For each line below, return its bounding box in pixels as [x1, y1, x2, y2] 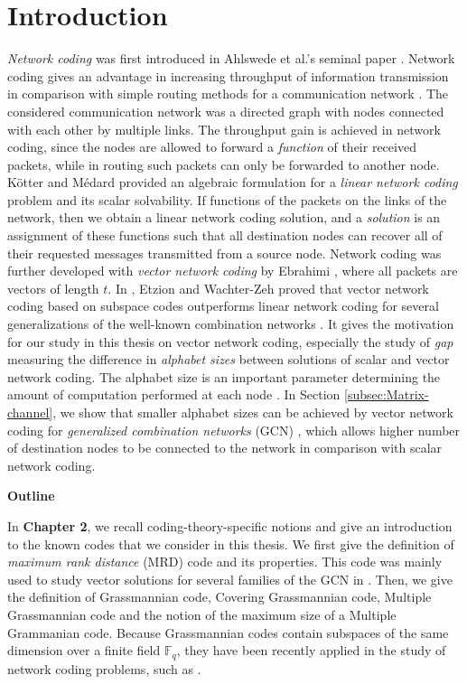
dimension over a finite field [7, 641, 161, 660]
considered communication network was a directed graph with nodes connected [7, 101, 444, 120]
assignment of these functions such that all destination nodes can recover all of [7, 226, 443, 245]
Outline [7, 486, 55, 505]
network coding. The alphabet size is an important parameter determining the [7, 367, 441, 386]
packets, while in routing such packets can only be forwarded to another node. [7, 155, 440, 173]
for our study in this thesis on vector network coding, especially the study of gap [7, 332, 453, 351]
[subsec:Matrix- [344, 385, 429, 404]
